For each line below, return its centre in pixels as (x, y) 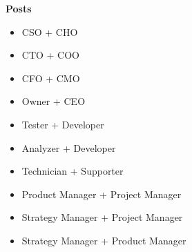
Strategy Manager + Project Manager (102, 217)
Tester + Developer (63, 124)
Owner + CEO (54, 101)
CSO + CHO (50, 31)
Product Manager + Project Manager (102, 194)
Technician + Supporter (73, 171)
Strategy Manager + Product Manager (104, 240)
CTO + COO (51, 55)
